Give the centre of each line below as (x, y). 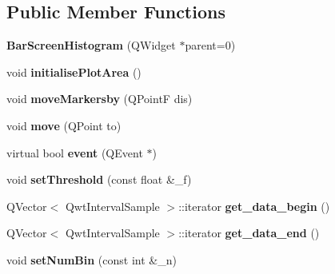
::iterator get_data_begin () (254, 206)
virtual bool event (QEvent (75, 152)
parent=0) (210, 45)
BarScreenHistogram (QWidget (91, 45)
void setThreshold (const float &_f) (99, 179)
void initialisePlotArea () (74, 71)
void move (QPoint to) (64, 125)
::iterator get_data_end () (249, 233)
